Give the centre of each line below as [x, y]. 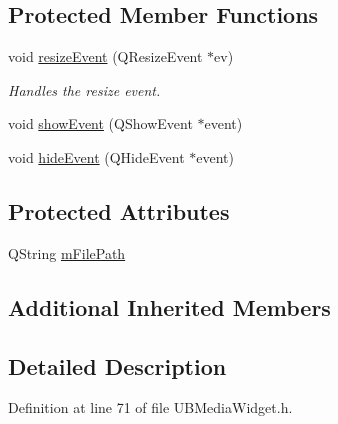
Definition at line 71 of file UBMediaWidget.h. [150, 407]
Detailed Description [117, 365]
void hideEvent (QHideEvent [96, 156]
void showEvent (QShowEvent [100, 123]
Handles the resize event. [84, 89]
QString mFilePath [67, 252]
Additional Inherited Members [169, 306]
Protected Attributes [119, 210]
